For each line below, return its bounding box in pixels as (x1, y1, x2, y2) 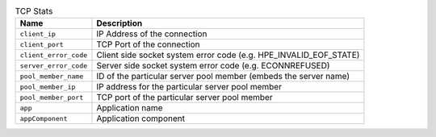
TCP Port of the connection (96, 39, 201, 50)
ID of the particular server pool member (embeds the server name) (96, 71, 350, 82)
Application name (96, 102, 163, 114)
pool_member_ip (19, 82, 76, 91)
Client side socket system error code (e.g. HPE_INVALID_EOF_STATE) (96, 49, 360, 60)
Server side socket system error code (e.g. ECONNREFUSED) (96, 60, 330, 72)
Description (96, 18, 143, 29)
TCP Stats (15, 6, 53, 17)
